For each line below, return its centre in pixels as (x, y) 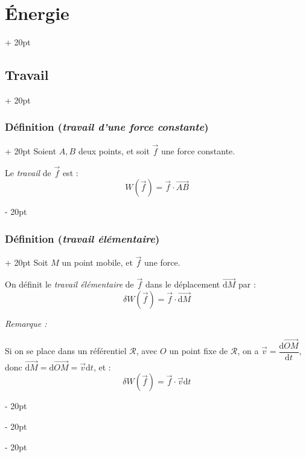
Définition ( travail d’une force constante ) (107, 127)
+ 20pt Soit (27, 262)
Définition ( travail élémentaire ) (82, 238)
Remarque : (26, 323)
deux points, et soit (114, 150)
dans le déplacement (183, 284)
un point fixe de (199, 351)
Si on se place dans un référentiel (66, 351)
